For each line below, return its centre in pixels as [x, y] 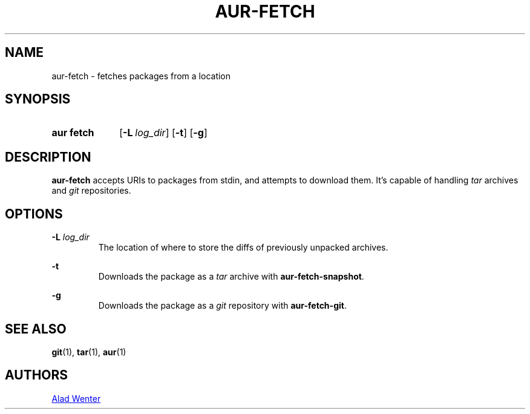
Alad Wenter [76, 398]
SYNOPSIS [38, 99]
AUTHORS [37, 375]
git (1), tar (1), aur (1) [89, 352]
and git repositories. [91, 191]
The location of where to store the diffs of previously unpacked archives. [243, 248]
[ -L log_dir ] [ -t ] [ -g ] [163, 133]
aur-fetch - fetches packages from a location [141, 76]
